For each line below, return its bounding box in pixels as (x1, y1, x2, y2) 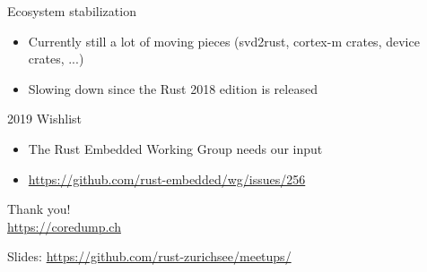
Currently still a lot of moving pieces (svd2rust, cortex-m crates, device (28, 31, 420, 50)
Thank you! (7, 200, 71, 218)
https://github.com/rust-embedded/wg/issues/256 (28, 169, 306, 188)
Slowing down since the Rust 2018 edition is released (28, 79, 318, 98)
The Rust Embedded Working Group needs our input (28, 139, 323, 157)
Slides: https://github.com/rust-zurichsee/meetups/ (7, 247, 292, 266)
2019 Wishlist (7, 109, 82, 128)
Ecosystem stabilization (7, 2, 136, 20)
